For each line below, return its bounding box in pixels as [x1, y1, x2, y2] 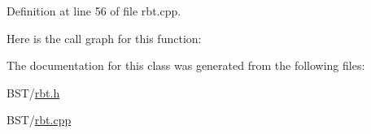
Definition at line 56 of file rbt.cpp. [7, 2, 181, 19]
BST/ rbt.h [7, 84, 60, 101]
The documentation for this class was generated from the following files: [7, 57, 365, 74]
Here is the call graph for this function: [7, 29, 202, 46]
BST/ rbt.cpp [7, 111, 72, 128]
